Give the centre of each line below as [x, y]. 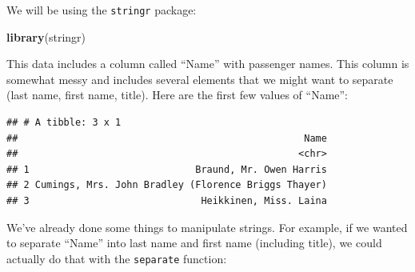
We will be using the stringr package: [102, 10]
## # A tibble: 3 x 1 [64, 123]
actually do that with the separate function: [117, 258]
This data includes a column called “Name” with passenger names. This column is [208, 64]
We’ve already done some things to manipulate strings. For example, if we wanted [207, 227]
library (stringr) [46, 36]
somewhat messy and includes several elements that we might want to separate [200, 79]
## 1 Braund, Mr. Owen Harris [167, 169]
